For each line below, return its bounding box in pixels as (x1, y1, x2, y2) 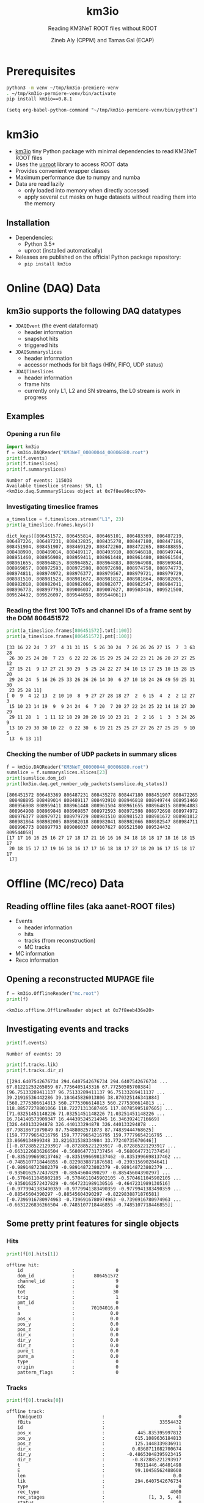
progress (24, 394, 48, 401)
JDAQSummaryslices (15, 349, 62, 356)
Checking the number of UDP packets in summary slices (6, 750, 177, 758)
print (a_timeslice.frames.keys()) (6, 522, 95, 528)
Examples (6, 411, 45, 422)
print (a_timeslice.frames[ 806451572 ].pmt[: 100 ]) (6, 633, 133, 640)
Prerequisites (6, 64, 76, 78)
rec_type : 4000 (17, 1488, 182, 1495)
